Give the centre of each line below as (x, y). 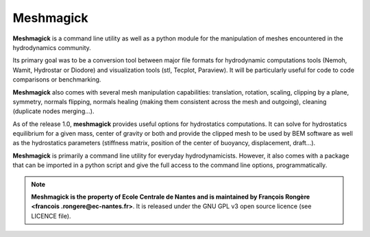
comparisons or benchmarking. (57, 79)
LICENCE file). (51, 216)
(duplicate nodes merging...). (53, 111)
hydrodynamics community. (52, 47)
